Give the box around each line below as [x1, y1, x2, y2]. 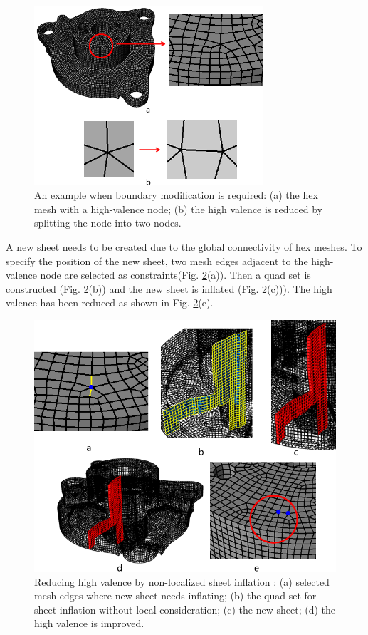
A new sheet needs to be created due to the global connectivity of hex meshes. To [6, 239, 362, 254]
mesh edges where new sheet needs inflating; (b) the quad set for [34, 588, 317, 603]
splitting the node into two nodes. [34, 215, 182, 230]
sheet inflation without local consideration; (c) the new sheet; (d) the [34, 602, 335, 616]
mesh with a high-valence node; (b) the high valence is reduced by [34, 201, 323, 216]
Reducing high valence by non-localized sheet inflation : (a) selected [34, 574, 330, 589]
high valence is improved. [34, 616, 144, 631]
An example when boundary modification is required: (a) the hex [34, 187, 318, 202]
